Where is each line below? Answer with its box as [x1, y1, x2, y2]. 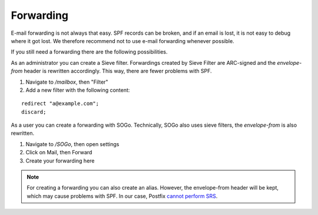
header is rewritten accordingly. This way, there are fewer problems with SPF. [24, 68, 212, 75]
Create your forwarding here [25, 157, 95, 164]
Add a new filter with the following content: [25, 86, 130, 94]
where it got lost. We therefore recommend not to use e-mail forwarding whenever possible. [11, 37, 235, 44]
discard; [21, 108, 47, 115]
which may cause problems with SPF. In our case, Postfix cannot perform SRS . [26, 192, 218, 200]
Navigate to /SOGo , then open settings [25, 140, 120, 147]
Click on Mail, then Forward [25, 149, 92, 156]
